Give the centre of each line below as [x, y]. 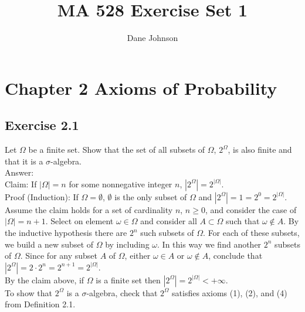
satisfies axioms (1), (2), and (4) [230, 292]
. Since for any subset [59, 256]
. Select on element [79, 221]
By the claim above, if [45, 280]
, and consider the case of [251, 209]
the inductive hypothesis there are [66, 233]
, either [138, 256]
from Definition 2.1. [40, 304]
